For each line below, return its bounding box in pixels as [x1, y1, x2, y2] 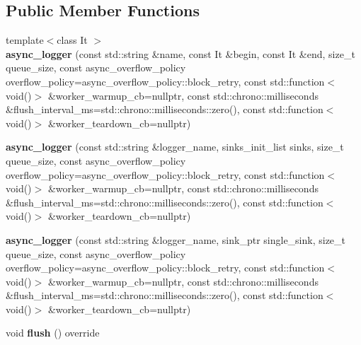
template [6, 33, 44, 47]
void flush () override [6, 325, 100, 340]
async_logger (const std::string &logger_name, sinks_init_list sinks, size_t [6, 139, 344, 154]
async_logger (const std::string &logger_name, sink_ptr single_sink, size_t [6, 232, 346, 247]
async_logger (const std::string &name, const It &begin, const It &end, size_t [6, 46, 355, 61]
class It [57, 33, 88, 47]
